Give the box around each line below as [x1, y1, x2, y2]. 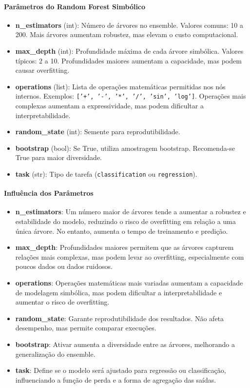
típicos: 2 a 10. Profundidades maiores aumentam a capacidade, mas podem [15, 55, 242, 65]
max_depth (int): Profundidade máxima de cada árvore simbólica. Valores [15, 45, 244, 56]
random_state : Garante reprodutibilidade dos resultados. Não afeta [15, 313, 224, 323]
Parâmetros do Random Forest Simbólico [4, 1, 146, 11]
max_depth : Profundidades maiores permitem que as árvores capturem [15, 242, 234, 252]
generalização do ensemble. [15, 348, 96, 359]
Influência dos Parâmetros [4, 188, 94, 198]
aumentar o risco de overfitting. [15, 297, 110, 307]
